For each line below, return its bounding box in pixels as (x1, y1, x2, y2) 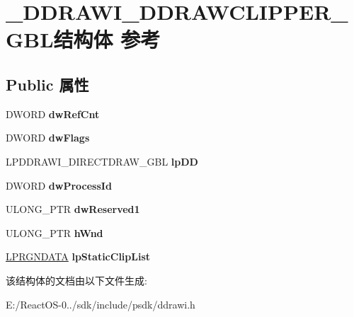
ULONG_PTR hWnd (6, 225, 103, 240)
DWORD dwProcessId (6, 178, 112, 192)
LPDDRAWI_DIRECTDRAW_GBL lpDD (6, 154, 198, 168)
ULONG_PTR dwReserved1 (6, 202, 140, 217)
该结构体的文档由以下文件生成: (6, 272, 147, 287)
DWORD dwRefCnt (6, 106, 100, 121)
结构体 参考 (53, 25, 161, 54)
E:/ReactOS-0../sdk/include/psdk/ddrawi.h (6, 296, 195, 311)
